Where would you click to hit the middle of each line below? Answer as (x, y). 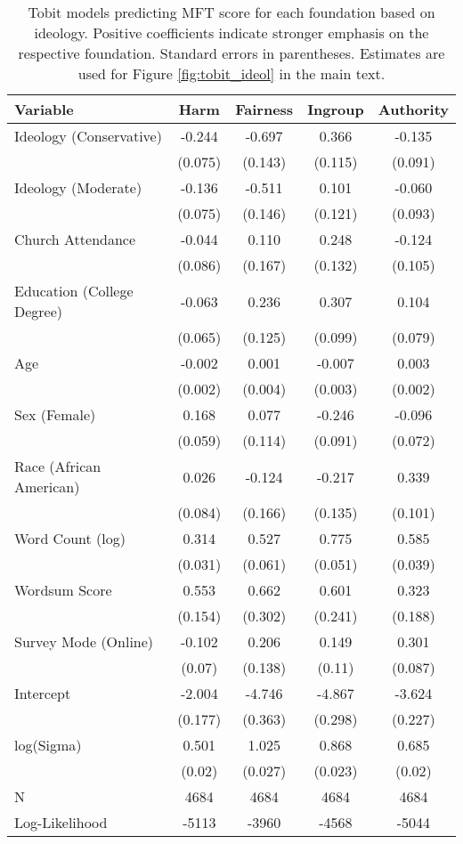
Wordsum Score (63, 590)
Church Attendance (75, 239)
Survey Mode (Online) (84, 641)
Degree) (39, 311)
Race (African (58, 466)
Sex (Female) (55, 414)
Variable (44, 109)
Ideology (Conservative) (88, 136)
